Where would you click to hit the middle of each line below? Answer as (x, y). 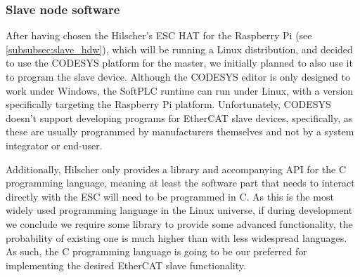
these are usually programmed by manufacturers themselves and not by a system (180, 131)
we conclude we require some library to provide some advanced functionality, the (179, 223)
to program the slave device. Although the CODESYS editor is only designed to (178, 76)
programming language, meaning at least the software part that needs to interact (180, 183)
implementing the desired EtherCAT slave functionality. (126, 265)
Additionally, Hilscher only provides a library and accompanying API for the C (176, 169)
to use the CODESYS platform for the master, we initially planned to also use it (179, 63)
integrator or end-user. (54, 145)
